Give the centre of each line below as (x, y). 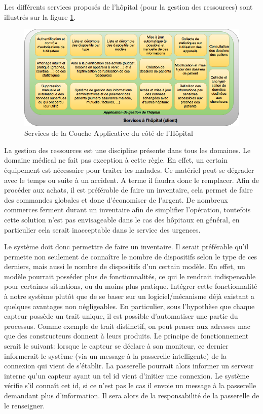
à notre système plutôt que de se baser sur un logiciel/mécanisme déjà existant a (129, 296)
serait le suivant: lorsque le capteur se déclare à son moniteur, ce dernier (116, 346)
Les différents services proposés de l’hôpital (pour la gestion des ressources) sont (128, 7)
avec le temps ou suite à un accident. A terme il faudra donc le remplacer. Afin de (132, 180)
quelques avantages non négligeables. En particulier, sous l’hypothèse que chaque (129, 306)
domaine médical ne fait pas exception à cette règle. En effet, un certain (116, 160)
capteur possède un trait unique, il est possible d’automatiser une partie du (121, 316)
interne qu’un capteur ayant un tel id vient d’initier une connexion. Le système (127, 375)
